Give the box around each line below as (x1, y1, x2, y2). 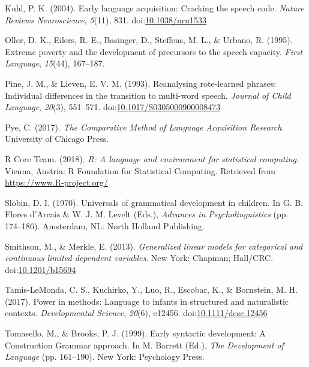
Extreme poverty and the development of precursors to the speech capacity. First (5, 45, 303, 57)
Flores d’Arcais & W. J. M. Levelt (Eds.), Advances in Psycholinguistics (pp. (5, 208, 289, 220)
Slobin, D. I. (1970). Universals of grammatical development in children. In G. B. (5, 196, 303, 208)
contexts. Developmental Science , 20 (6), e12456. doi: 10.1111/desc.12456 (5, 307, 268, 319)
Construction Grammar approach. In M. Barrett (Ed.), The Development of (5, 338, 284, 351)
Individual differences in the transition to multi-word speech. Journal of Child (5, 89, 291, 101)
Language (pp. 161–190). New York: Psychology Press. (5, 350, 205, 363)
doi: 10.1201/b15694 (5, 263, 76, 275)
